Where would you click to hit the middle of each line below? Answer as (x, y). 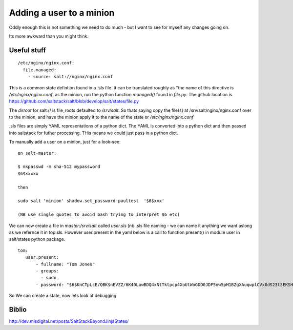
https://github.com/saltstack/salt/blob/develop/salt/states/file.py (74, 101)
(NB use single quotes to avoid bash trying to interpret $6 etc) (99, 215)
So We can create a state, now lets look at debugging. (63, 296)
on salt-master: (37, 153)
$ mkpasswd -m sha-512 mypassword (59, 167)
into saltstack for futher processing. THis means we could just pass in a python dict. (94, 133)
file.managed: (40, 70)
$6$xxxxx (28, 174)
